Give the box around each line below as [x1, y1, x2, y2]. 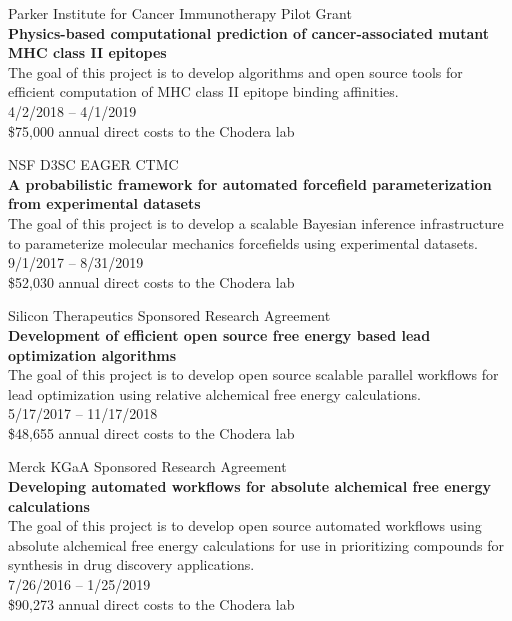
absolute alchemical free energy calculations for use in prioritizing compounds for [8, 534, 505, 555]
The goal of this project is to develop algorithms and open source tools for [8, 61, 463, 82]
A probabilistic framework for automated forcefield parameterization [8, 173, 492, 194]
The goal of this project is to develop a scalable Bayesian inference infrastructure [8, 212, 504, 233]
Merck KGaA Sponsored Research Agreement [8, 456, 287, 477]
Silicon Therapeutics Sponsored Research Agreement [8, 305, 331, 326]
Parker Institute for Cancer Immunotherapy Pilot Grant [8, 3, 352, 23]
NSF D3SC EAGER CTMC [8, 154, 179, 175]
